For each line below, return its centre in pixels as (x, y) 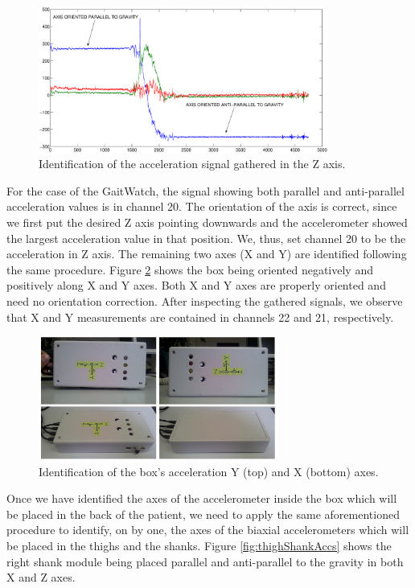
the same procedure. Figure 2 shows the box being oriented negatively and (190, 269)
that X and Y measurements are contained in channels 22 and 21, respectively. (200, 317)
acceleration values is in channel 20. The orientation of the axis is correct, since (202, 206)
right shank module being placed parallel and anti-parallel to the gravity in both (205, 561)
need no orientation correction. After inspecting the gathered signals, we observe (205, 300)
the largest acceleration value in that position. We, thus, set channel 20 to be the (206, 238)
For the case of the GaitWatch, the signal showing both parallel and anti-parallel (205, 190)
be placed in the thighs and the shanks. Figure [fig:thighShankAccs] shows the (199, 545)
